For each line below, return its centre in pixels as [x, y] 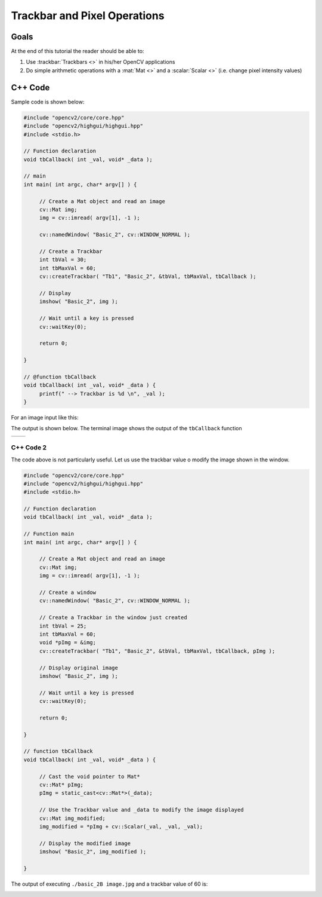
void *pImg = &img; [68, 643]
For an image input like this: [45, 417]
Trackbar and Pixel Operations [88, 16]
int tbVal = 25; [63, 626]
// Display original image [79, 668]
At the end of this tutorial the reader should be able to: [78, 51]
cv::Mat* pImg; [61, 785]
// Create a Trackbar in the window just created [113, 618]
